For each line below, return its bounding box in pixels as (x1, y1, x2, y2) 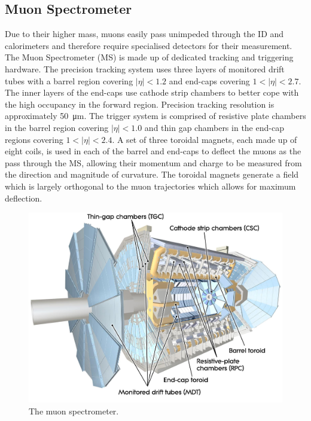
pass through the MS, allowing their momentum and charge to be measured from (5, 156, 302, 169)
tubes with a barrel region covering (5, 74, 133, 87)
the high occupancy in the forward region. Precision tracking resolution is (5, 97, 275, 110)
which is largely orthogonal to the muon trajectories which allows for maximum (5, 179, 296, 192)
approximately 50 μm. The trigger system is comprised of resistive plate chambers (5, 109, 306, 122)
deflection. (5, 191, 42, 204)
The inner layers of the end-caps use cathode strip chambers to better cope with (5, 86, 299, 99)
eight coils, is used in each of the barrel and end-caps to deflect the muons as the (5, 145, 301, 157)
